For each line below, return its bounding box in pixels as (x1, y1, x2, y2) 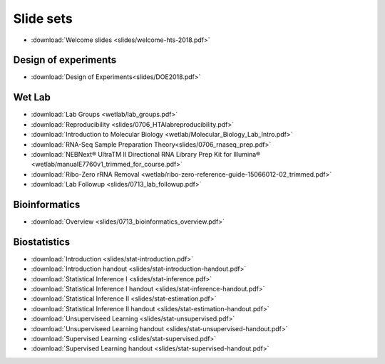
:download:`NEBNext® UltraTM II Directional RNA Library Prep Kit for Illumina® (31, 150, 260, 158)
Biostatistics (13, 236, 71, 248)
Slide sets (13, 11, 73, 26)
